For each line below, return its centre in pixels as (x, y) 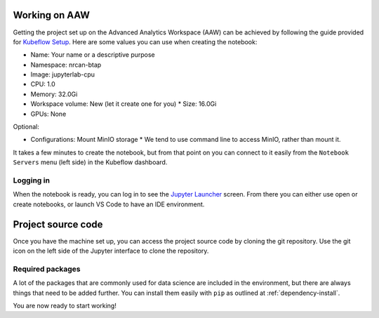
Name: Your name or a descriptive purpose (93, 55)
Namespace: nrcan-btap (66, 65)
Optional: (26, 127)
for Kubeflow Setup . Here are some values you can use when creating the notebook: (135, 41)
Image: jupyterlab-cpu (62, 74)
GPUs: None (48, 114)
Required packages (47, 269)
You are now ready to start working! (65, 305)
